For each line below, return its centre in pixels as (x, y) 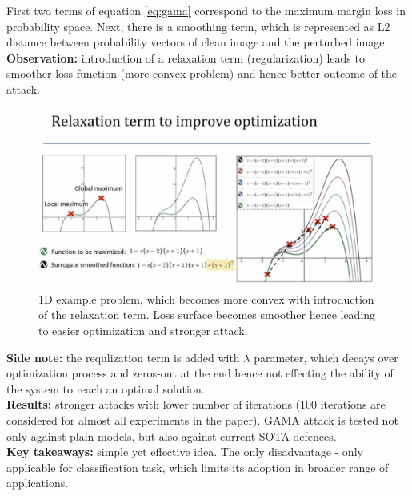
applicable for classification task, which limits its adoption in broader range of (198, 467)
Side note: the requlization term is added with (123, 357)
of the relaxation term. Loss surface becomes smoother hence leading (207, 315)
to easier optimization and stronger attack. (143, 330)
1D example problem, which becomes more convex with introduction (206, 298)
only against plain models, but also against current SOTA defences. (172, 436)
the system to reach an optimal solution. (106, 388)
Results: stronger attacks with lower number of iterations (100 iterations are (196, 404)
